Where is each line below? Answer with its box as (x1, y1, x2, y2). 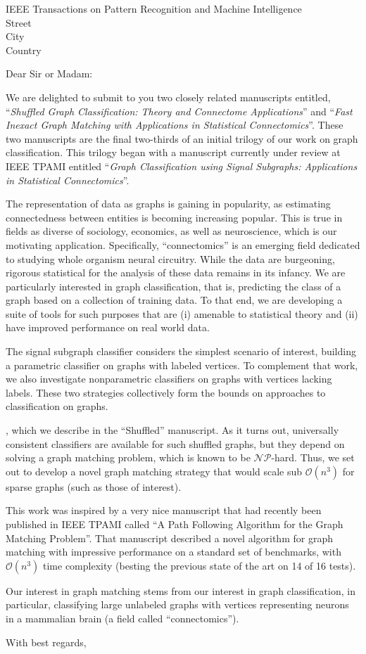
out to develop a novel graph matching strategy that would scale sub (6, 463, 303, 478)
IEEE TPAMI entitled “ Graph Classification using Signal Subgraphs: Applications (6, 158, 358, 173)
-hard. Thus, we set (271, 450, 355, 465)
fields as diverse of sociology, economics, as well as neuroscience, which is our (6, 224, 337, 238)
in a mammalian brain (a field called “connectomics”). (6, 610, 239, 625)
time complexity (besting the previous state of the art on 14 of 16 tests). (43, 558, 356, 572)
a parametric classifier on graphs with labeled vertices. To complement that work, (6, 357, 358, 372)
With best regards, (6, 634, 87, 649)
